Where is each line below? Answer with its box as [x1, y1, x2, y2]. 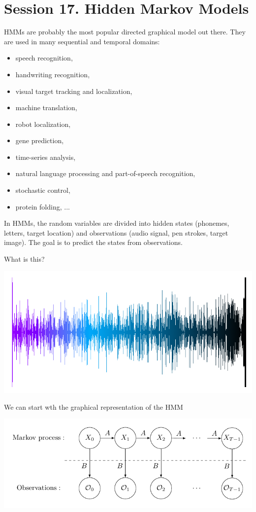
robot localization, [15, 119, 71, 129]
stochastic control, [15, 185, 70, 195]
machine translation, [15, 102, 77, 113]
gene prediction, [15, 135, 64, 146]
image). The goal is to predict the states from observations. [4, 237, 183, 247]
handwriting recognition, [15, 69, 90, 79]
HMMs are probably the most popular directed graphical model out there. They [4, 27, 246, 37]
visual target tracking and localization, [15, 86, 132, 96]
